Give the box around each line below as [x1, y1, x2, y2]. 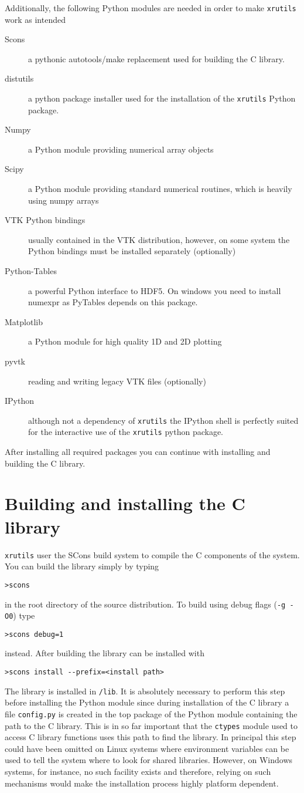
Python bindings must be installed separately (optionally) [28, 245, 236, 257]
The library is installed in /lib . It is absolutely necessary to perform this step [5, 684, 285, 697]
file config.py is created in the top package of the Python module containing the [5, 707, 298, 720]
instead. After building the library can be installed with [5, 647, 204, 659]
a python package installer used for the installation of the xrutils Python [28, 92, 296, 104]
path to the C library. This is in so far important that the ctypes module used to [5, 719, 298, 731]
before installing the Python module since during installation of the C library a [5, 696, 289, 708]
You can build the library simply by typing [5, 560, 159, 572]
